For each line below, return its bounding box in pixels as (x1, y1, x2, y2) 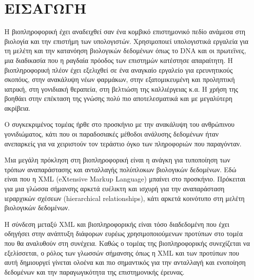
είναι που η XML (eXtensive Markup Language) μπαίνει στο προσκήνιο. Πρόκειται (4, 174, 246, 184)
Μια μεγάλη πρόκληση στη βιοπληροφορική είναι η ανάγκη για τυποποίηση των (4, 155, 231, 165)
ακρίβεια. (4, 102, 31, 113)
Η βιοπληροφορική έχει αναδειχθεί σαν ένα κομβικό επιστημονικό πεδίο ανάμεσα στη (4, 26, 246, 37)
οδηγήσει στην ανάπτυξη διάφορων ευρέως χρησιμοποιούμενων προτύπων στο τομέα (4, 228, 243, 239)
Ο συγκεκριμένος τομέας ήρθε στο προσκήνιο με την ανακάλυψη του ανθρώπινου (4, 119, 234, 129)
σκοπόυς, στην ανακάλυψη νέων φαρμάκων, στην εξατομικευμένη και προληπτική (4, 74, 235, 84)
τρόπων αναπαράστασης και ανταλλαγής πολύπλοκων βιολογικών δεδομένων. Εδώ (4, 164, 236, 174)
